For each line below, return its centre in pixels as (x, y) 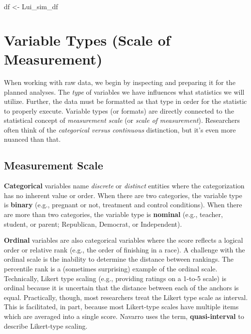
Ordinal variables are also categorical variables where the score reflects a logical (124, 240)
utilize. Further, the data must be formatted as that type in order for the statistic (125, 101)
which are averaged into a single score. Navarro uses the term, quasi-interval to (124, 316)
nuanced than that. (32, 139)
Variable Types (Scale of (87, 40)
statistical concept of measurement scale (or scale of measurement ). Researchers (122, 120)
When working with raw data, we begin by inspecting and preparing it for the (120, 82)
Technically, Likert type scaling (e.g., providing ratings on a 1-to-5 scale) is (115, 278)
